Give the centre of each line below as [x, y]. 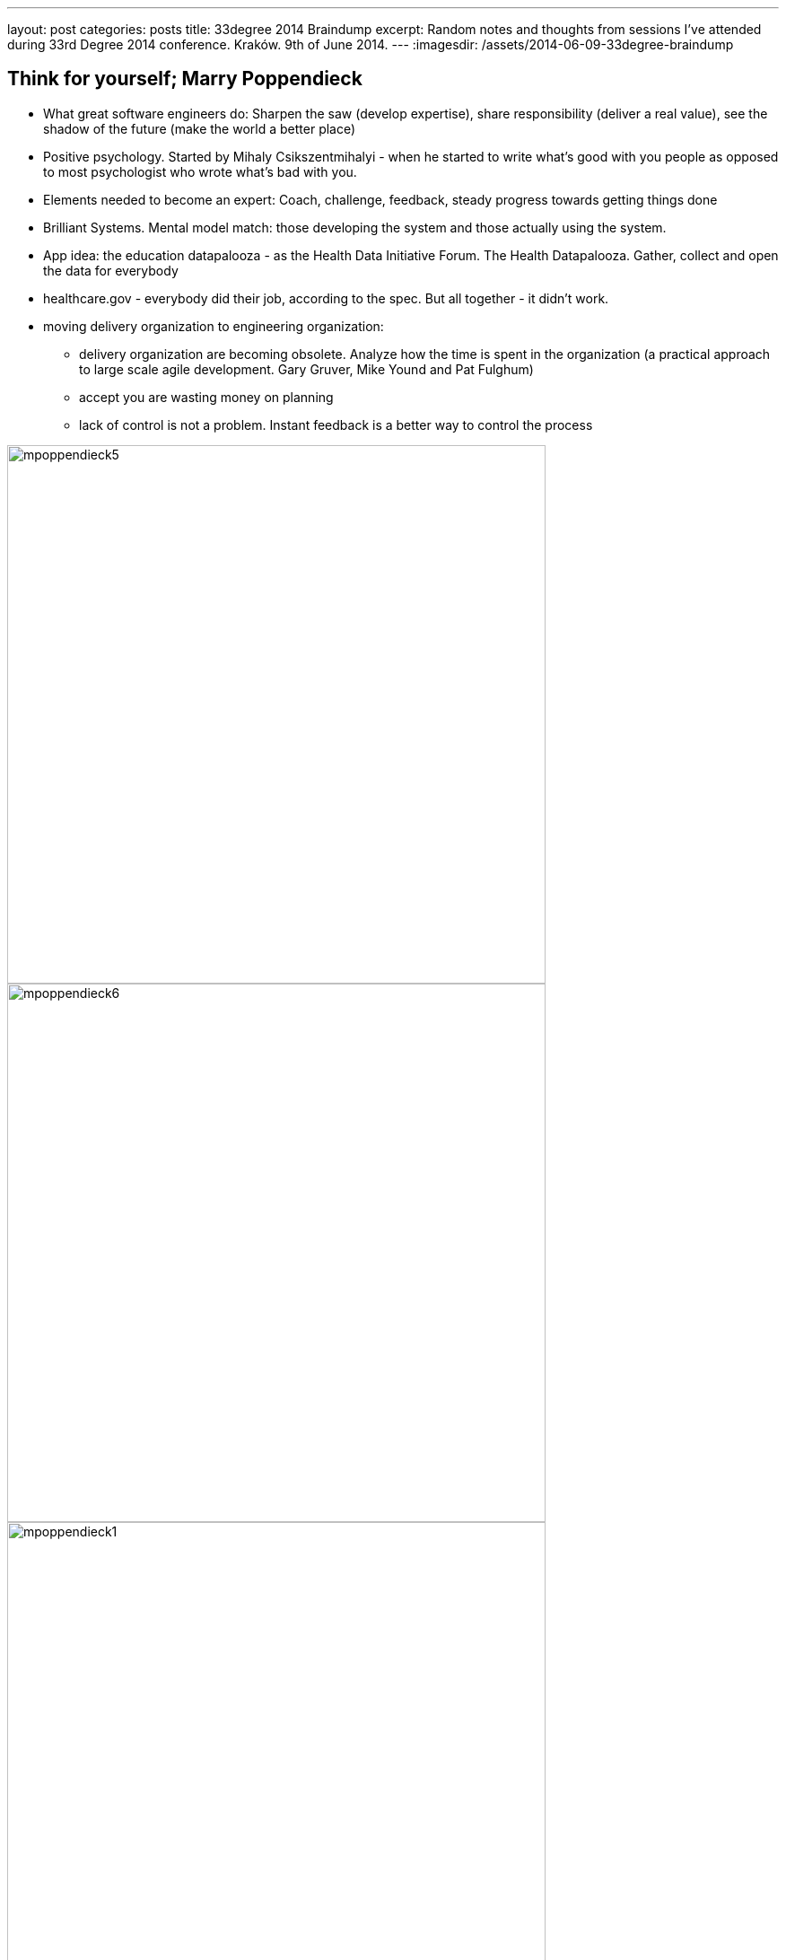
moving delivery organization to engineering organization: [214, 326]
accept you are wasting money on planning [206, 397]
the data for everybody [111, 270]
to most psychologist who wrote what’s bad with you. [200, 171]
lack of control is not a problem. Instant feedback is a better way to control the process [336, 424]
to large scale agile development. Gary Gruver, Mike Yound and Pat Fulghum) [306, 369]
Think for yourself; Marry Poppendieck [185, 79]
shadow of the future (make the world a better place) [200, 128]
